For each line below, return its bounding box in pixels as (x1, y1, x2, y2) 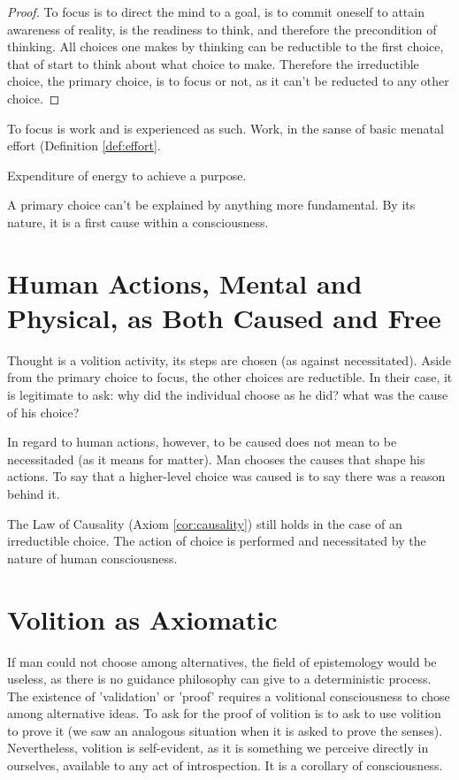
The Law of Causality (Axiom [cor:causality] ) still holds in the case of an (7, 514, 402, 532)
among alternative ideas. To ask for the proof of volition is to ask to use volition (7, 704, 441, 723)
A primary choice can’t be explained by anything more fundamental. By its (7, 195, 416, 214)
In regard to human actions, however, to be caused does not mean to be (7, 432, 397, 451)
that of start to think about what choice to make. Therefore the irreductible (7, 54, 419, 73)
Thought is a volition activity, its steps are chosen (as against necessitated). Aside (7, 350, 452, 369)
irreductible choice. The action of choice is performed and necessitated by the (7, 531, 426, 550)
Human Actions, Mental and (7, 264, 363, 301)
